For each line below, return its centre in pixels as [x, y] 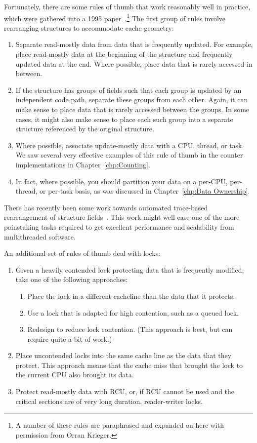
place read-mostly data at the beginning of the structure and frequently [124, 54]
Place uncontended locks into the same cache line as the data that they [124, 355]
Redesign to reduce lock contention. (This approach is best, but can [130, 329]
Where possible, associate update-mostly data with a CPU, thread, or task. [130, 145]
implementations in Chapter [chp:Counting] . [83, 164]
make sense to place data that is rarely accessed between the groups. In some [132, 109]
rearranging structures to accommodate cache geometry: [89, 27]
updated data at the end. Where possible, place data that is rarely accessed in [134, 63]
